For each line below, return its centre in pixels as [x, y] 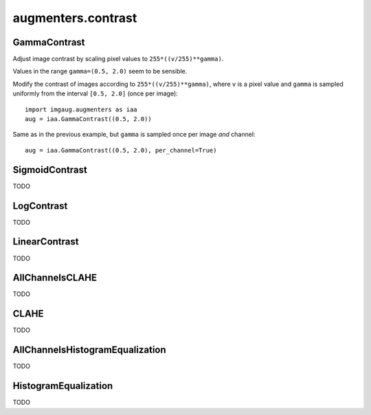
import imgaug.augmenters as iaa [81, 109]
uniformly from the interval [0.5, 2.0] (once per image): [95, 93]
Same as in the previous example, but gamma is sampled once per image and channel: [134, 135]
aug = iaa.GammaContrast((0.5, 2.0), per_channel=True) [121, 150]
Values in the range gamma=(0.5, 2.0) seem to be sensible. [100, 71]
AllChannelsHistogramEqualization [89, 350]
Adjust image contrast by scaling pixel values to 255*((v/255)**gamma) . [118, 59]
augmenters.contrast [75, 18]
